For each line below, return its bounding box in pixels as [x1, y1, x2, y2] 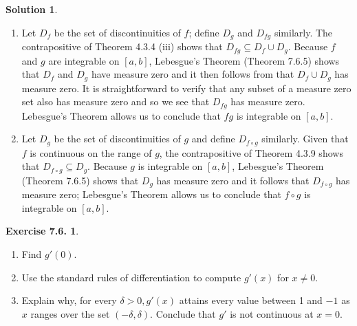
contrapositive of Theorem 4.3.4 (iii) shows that [21, 39, 223, 54]
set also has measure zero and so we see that [21, 94, 210, 109]
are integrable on [48, 53, 120, 67]
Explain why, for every [21, 293, 117, 307]
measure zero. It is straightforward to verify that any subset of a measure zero [21, 80, 351, 95]
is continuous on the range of [30, 145, 152, 160]
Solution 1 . [6, 2, 58, 16]
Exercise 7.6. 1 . [6, 224, 79, 238]
